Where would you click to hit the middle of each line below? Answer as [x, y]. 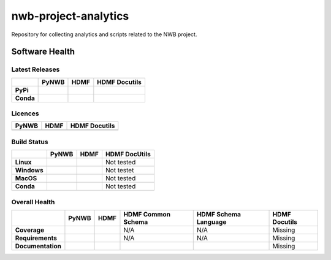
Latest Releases [36, 69]
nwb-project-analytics [70, 16]
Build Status [30, 142]
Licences [25, 113]
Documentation [38, 246]
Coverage [30, 230]
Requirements [36, 238]
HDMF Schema [219, 214]
